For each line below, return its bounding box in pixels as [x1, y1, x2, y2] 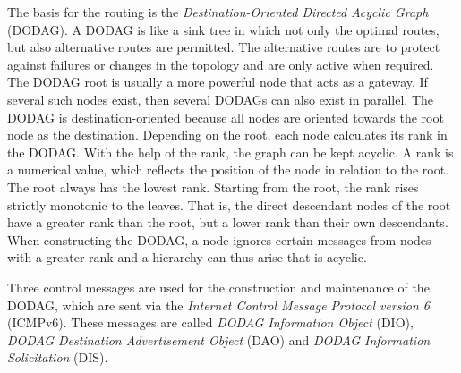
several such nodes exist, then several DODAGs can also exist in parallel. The [7, 89, 433, 108]
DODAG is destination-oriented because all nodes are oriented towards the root [7, 107, 444, 126]
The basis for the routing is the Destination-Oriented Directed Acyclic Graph [7, 3, 429, 21]
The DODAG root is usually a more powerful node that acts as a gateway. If [7, 72, 428, 91]
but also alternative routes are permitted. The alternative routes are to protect [7, 38, 440, 56]
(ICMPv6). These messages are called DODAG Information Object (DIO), [7, 313, 414, 332]
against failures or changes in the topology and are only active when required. [7, 55, 434, 73]
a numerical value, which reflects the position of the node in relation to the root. [7, 160, 449, 179]
